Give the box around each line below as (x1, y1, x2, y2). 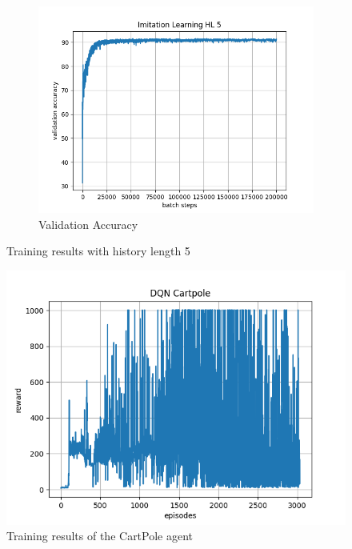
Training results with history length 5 (6, 242, 190, 259)
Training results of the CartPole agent (6, 527, 194, 544)
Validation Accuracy (38, 215, 138, 232)
